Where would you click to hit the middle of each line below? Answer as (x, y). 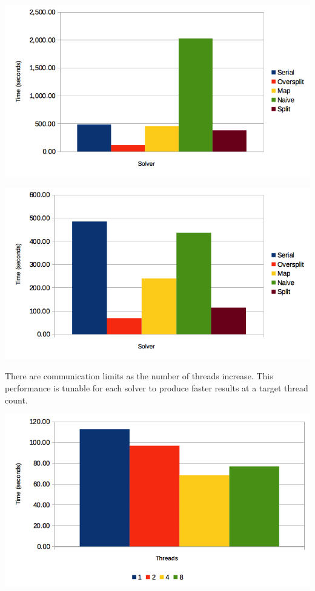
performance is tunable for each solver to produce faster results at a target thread (157, 387)
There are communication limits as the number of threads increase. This (139, 376)
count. (16, 400)
